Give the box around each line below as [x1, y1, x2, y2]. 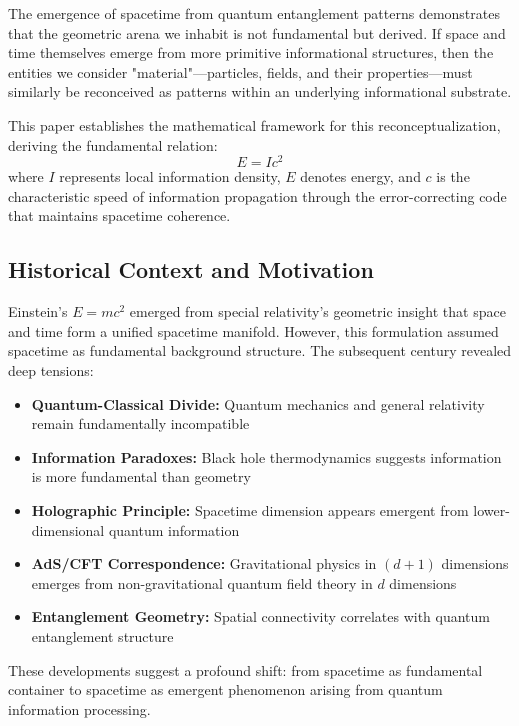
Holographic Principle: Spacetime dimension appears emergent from [31, 499, 469, 520]
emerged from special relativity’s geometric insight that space [129, 301, 506, 322]
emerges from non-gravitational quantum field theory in [31, 572, 373, 593]
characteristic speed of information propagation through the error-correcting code [8, 185, 507, 206]
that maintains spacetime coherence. [8, 205, 231, 226]
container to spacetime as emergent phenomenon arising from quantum [8, 679, 443, 700]
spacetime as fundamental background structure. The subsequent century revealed [8, 340, 512, 361]
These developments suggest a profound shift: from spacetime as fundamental [8, 659, 483, 680]
